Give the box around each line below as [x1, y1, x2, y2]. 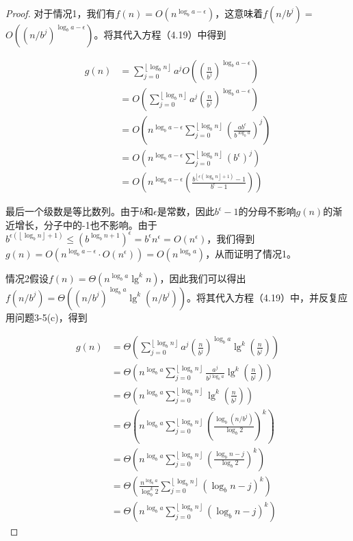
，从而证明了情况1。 [205, 246, 297, 260]
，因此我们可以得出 [159, 270, 246, 285]
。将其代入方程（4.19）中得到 [94, 27, 226, 41]
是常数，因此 [157, 204, 215, 218]
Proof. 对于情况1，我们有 [5, 6, 116, 20]
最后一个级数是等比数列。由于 [5, 204, 140, 218]
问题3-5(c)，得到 [14, 310, 88, 324]
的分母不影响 [238, 204, 296, 218]
